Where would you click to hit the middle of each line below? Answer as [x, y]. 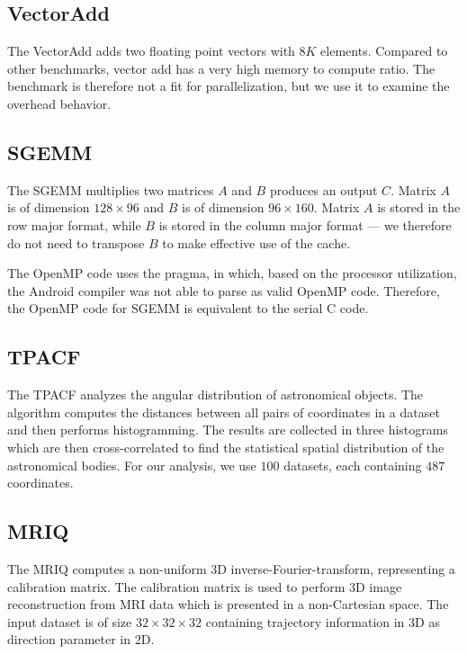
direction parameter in [69, 639]
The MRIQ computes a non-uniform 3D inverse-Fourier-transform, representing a [231, 568]
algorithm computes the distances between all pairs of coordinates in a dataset [224, 412]
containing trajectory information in [305, 621]
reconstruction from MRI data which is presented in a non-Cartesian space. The [228, 604]
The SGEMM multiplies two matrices [111, 189]
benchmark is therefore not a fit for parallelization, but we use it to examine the [229, 86]
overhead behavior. [59, 103]
